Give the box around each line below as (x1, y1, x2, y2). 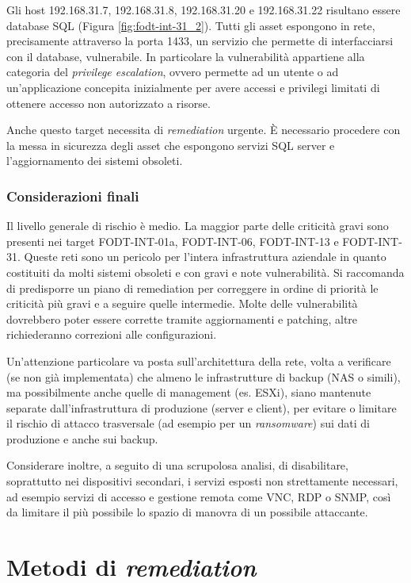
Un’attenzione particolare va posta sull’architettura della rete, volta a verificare (6, 352, 391, 369)
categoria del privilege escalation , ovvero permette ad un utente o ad (6, 63, 339, 80)
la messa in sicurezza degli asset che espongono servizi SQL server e (6, 136, 335, 153)
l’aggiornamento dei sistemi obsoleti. (6, 152, 183, 169)
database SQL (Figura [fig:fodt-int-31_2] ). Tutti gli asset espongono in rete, (6, 17, 375, 33)
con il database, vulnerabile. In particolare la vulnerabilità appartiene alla (6, 48, 365, 64)
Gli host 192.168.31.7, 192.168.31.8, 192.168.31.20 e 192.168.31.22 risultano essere (6, 2, 401, 17)
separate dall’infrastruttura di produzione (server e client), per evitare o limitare (6, 399, 397, 416)
